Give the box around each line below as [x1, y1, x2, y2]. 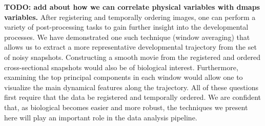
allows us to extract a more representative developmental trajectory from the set [4, 41, 257, 52]
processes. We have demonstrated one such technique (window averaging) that [4, 31, 250, 42]
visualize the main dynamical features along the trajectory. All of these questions [4, 81, 258, 92]
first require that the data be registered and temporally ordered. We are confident [4, 92, 261, 102]
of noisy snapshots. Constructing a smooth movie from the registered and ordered [4, 51, 261, 62]
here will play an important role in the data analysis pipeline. [4, 112, 197, 122]
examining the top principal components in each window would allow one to [4, 72, 243, 82]
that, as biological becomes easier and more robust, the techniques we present [4, 101, 248, 112]
